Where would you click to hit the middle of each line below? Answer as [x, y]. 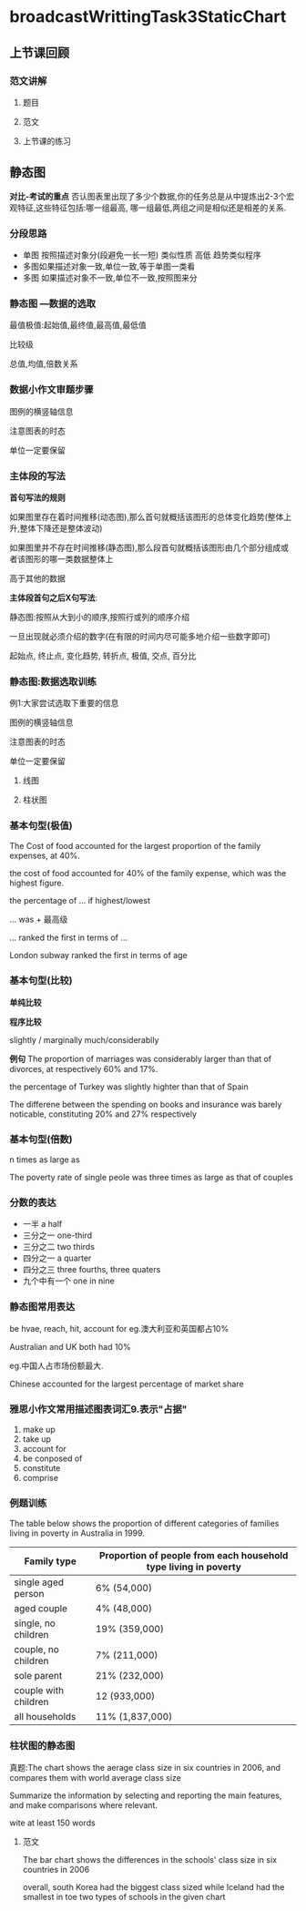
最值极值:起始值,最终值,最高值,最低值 [78, 325]
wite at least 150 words [52, 1823]
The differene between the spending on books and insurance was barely [146, 1104]
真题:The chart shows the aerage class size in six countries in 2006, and [145, 1767]
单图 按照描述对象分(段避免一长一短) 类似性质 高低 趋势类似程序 [142, 255]
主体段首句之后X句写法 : [54, 598]
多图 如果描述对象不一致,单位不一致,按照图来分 [110, 277]
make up [39, 1429]
